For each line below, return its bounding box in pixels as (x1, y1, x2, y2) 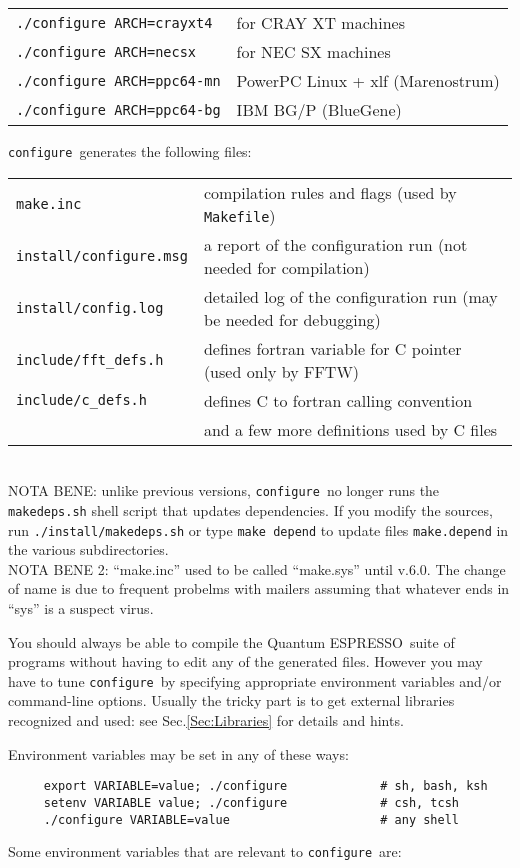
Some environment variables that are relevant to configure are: (8, 841, 402, 862)
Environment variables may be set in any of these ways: (8, 743, 349, 764)
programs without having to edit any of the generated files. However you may (8, 651, 483, 672)
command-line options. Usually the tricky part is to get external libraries (8, 690, 455, 711)
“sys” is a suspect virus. (8, 598, 154, 618)
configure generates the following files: (8, 141, 252, 161)
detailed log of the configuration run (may (203, 284, 498, 308)
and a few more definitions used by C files (203, 417, 498, 441)
